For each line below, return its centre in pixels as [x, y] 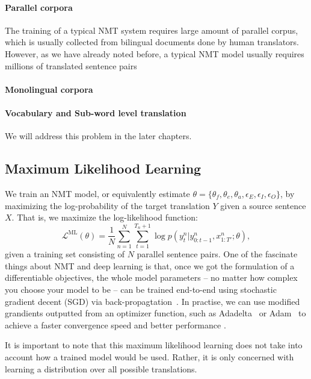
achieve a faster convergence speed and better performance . [115, 324]
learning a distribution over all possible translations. [101, 368]
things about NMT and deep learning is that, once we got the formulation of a [150, 265]
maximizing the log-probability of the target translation [107, 205]
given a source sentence [263, 205]
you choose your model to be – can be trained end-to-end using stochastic [141, 290]
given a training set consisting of [65, 254]
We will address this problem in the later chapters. [98, 136]
